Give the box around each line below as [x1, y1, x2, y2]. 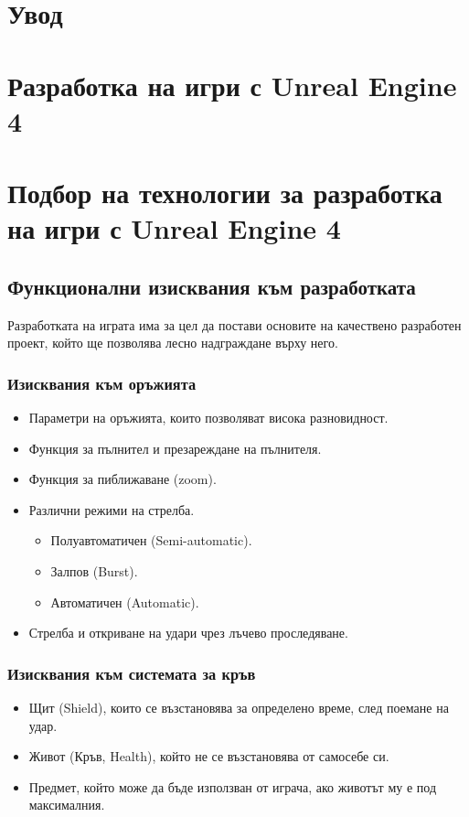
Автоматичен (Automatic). [50, 592, 199, 611]
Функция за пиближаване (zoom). [28, 469, 217, 489]
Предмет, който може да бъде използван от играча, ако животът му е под [28, 777, 437, 796]
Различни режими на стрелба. [28, 500, 195, 519]
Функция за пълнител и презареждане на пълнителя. [28, 438, 322, 457]
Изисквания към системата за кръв [7, 661, 256, 684]
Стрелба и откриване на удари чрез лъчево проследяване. [28, 623, 348, 642]
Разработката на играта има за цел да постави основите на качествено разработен [7, 315, 462, 334]
